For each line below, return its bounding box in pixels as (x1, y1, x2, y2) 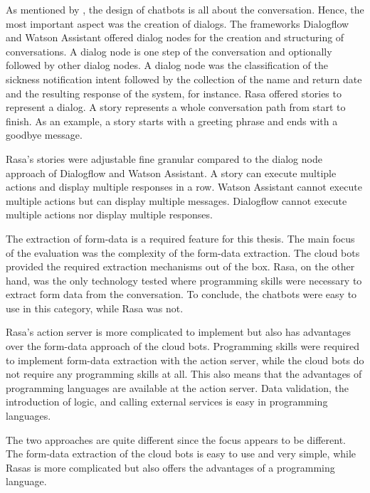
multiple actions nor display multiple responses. (6, 207, 213, 222)
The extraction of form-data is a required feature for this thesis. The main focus (6, 230, 355, 245)
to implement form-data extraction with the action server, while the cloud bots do (6, 352, 364, 367)
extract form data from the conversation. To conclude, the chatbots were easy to (6, 287, 357, 302)
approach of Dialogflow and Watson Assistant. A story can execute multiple (6, 165, 337, 180)
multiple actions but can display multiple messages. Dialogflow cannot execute (6, 193, 347, 208)
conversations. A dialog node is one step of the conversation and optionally (6, 43, 332, 58)
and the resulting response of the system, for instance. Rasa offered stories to (6, 85, 342, 100)
